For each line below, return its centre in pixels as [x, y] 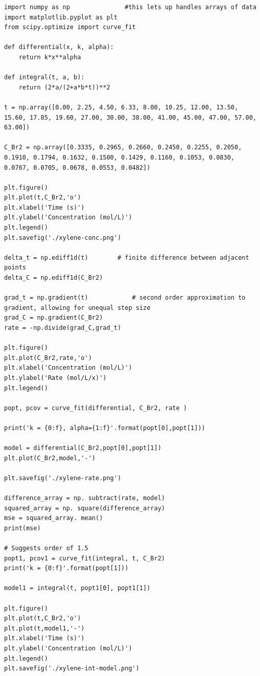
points [15, 268]
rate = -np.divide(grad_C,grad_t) [63, 328]
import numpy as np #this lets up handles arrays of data [130, 7]
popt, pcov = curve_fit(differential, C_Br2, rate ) [96, 408]
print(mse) [22, 528]
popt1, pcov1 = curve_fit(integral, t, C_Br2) [85, 558]
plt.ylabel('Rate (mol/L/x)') [55, 378]
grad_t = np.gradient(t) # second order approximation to [125, 298]
